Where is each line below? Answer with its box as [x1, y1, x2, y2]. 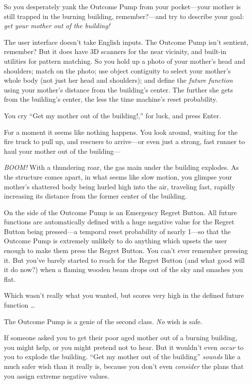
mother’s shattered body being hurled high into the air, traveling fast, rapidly [4, 181, 235, 191]
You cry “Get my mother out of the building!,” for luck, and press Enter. [4, 110, 221, 120]
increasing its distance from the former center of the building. [4, 191, 187, 201]
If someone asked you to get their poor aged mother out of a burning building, [4, 332, 237, 343]
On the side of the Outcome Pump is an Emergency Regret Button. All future [4, 207, 237, 217]
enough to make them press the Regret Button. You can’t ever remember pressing [4, 245, 248, 256]
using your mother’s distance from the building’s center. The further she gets [4, 84, 233, 94]
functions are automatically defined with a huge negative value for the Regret [4, 217, 235, 227]
